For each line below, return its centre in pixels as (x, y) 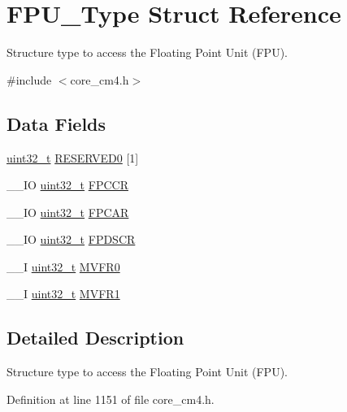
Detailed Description (95, 338)
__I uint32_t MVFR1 (63, 294)
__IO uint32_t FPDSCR (71, 239)
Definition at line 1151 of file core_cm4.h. (111, 399)
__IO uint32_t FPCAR (68, 212)
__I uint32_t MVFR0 (63, 266)
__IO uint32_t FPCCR (67, 185)
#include (29, 79)
